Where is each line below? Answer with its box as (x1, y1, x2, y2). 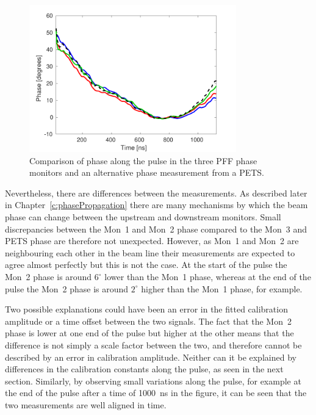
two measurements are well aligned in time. (5, 398, 167, 411)
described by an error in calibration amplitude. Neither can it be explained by (5, 350, 296, 363)
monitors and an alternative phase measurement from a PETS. (29, 166, 264, 179)
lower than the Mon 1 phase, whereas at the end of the (104, 270, 311, 283)
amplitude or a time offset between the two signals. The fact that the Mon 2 (5, 314, 292, 327)
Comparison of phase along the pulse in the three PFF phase (29, 154, 257, 167)
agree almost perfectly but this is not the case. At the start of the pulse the (5, 258, 287, 271)
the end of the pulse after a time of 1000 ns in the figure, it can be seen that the (5, 386, 307, 399)
